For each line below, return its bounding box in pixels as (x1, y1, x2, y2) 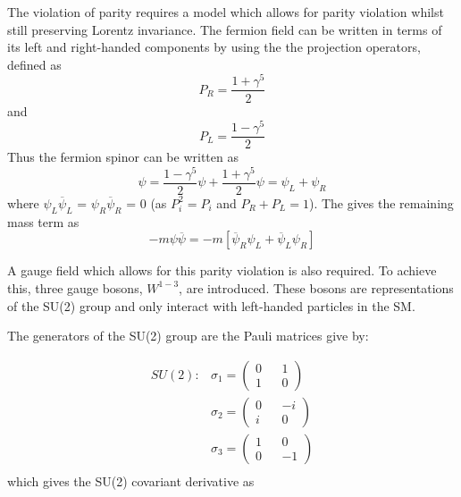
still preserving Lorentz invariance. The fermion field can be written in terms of (7, 20, 442, 38)
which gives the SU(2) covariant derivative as (7, 471, 255, 490)
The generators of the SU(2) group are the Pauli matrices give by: (7, 326, 369, 345)
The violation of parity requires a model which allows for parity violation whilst (7, 3, 444, 21)
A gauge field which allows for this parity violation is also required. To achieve (7, 261, 437, 280)
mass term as (7, 212, 80, 231)
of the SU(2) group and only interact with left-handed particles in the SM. (7, 296, 415, 315)
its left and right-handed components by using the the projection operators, (7, 38, 421, 56)
